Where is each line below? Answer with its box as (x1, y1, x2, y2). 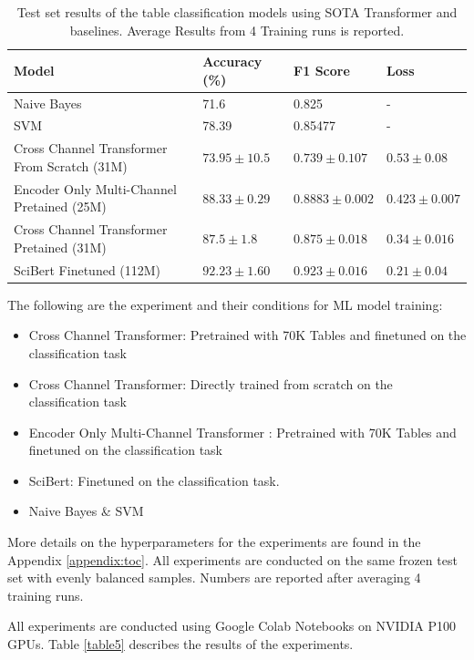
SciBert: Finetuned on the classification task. (28, 470, 280, 490)
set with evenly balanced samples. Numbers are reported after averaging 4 (7, 568, 421, 587)
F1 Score (294, 60, 350, 79)
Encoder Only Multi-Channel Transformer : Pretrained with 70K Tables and (28, 422, 457, 441)
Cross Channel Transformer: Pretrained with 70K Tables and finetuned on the (28, 325, 467, 345)
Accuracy (202, 52, 263, 71)
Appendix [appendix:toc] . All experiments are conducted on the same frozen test (7, 550, 458, 569)
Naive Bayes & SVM (28, 501, 144, 521)
